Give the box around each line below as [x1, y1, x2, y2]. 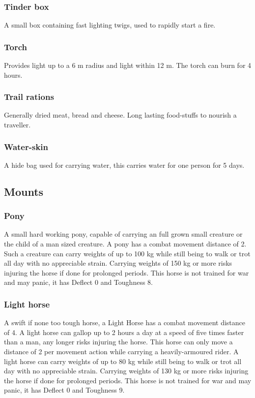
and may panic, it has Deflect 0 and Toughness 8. [4, 277, 153, 287]
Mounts [4, 184, 44, 199]
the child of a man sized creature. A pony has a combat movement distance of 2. [4, 239, 247, 249]
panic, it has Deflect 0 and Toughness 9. [4, 385, 125, 395]
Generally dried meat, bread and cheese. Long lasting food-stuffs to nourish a [4, 110, 237, 120]
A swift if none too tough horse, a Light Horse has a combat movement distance [4, 317, 245, 328]
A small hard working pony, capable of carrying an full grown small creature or [4, 229, 243, 239]
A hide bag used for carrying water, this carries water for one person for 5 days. [4, 159, 245, 170]
